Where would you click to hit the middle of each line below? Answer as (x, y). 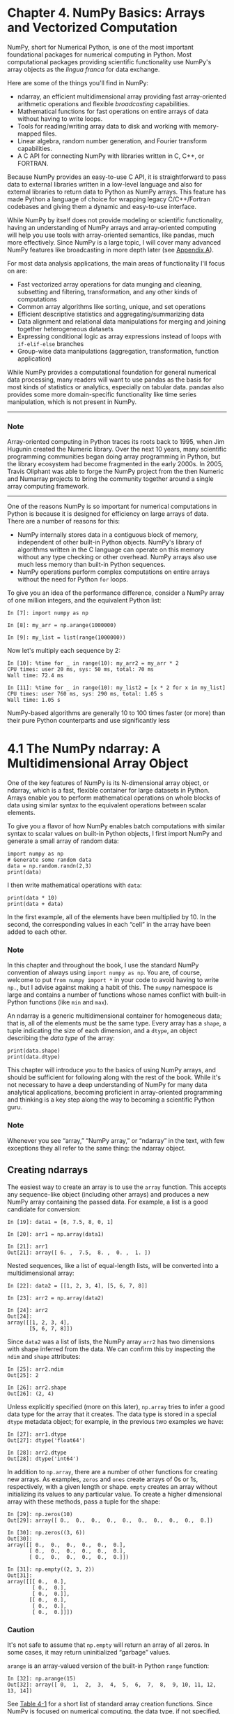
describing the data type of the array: (61, 1038)
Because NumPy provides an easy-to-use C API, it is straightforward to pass (117, 177)
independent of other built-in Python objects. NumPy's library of (109, 542)
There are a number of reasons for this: (64, 521)
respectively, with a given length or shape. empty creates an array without (112, 1486)
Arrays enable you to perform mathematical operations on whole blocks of (114, 798)
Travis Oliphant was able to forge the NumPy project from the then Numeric (116, 471)
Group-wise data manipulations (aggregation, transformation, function (118, 351)
